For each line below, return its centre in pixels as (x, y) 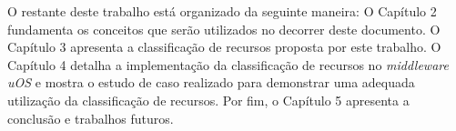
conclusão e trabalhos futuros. (91, 118)
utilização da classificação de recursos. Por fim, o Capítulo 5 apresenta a (208, 100)
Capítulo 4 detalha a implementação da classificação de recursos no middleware (228, 64)
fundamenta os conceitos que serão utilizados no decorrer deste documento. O (224, 29)
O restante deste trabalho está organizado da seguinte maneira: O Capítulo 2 (222, 11)
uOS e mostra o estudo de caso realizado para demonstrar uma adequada (211, 82)
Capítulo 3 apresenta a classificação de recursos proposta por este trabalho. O (224, 47)
